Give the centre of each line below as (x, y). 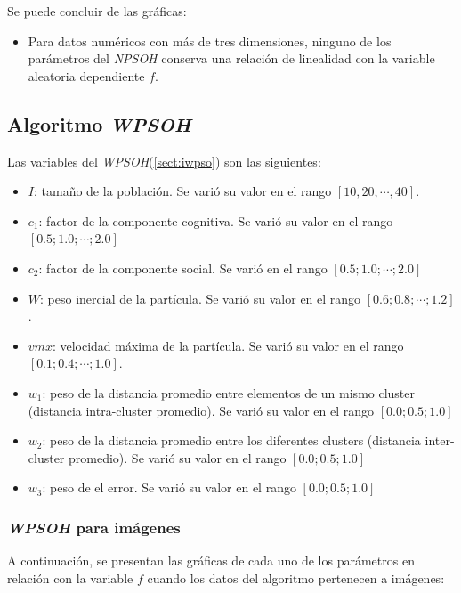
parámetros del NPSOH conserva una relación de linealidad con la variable (231, 58)
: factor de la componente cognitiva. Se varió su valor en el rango (216, 220)
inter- (440, 440)
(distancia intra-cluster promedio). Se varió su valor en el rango (201, 410)
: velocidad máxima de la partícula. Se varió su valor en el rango (228, 345)
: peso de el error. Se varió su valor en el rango (169, 487)
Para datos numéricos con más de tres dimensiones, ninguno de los (210, 41)
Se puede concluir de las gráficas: (97, 11)
